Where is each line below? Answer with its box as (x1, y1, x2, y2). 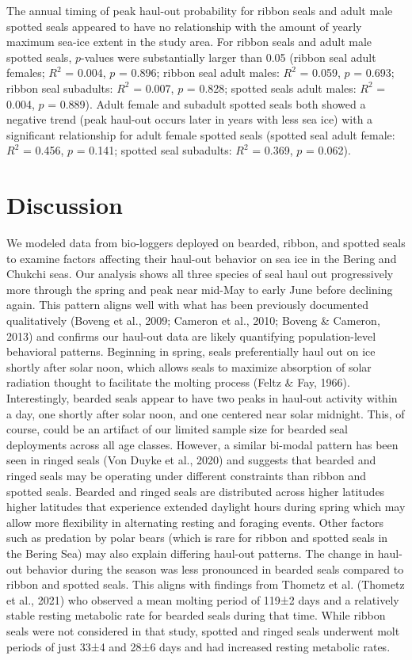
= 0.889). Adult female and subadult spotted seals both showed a (48, 95, 366, 112)
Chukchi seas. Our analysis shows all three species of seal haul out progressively (6, 265, 394, 282)
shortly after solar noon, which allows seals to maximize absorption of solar (6, 358, 372, 375)
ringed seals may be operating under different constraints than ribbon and (6, 467, 367, 483)
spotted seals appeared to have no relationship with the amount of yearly (6, 17, 362, 34)
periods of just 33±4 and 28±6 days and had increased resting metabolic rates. (6, 638, 391, 654)
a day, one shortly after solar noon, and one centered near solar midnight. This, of (6, 405, 405, 422)
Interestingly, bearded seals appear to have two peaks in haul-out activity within (6, 390, 398, 406)
